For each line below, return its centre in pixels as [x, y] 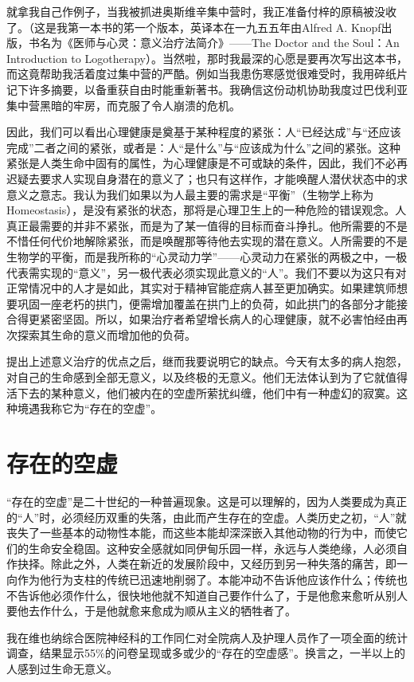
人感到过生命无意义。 [62, 668]
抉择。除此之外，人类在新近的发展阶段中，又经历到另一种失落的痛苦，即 [207, 564]
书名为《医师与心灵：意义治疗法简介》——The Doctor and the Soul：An [214, 43]
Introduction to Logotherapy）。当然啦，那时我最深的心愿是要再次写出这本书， [207, 58]
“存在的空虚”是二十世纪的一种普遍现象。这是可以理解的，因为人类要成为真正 [207, 501]
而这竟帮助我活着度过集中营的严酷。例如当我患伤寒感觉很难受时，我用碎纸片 [207, 74]
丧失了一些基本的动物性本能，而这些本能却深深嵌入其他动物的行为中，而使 [201, 533]
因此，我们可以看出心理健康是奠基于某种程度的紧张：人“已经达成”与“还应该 [204, 132]
